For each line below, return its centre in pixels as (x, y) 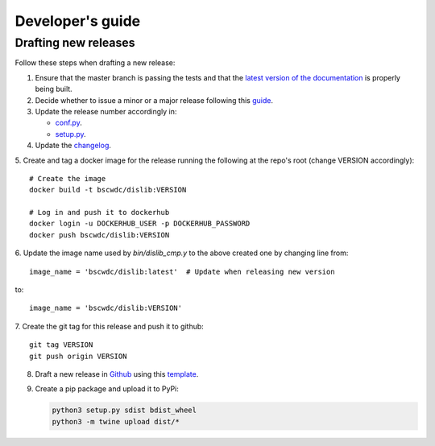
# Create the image (68, 178)
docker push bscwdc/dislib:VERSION (99, 235)
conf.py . (68, 123)
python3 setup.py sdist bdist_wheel (124, 410)
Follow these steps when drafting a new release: (95, 63)
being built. (54, 89)
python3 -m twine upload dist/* (116, 421)
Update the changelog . (73, 146)
